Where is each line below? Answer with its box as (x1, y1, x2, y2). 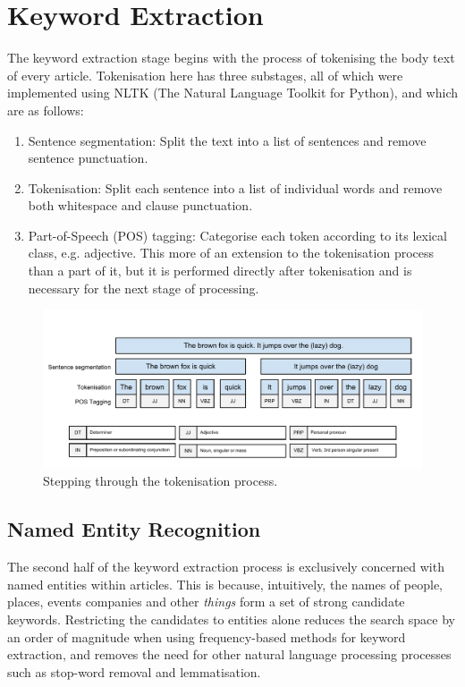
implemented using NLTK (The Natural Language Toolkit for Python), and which (7, 83, 459, 102)
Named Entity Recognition (7, 515, 261, 543)
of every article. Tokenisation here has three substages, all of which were (7, 65, 403, 84)
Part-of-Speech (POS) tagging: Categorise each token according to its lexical (28, 225, 447, 244)
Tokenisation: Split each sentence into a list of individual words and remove (28, 178, 443, 197)
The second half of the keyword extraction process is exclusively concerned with (7, 557, 444, 576)
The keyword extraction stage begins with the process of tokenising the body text (7, 48, 455, 67)
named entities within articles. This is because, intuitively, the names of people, (7, 574, 443, 593)
